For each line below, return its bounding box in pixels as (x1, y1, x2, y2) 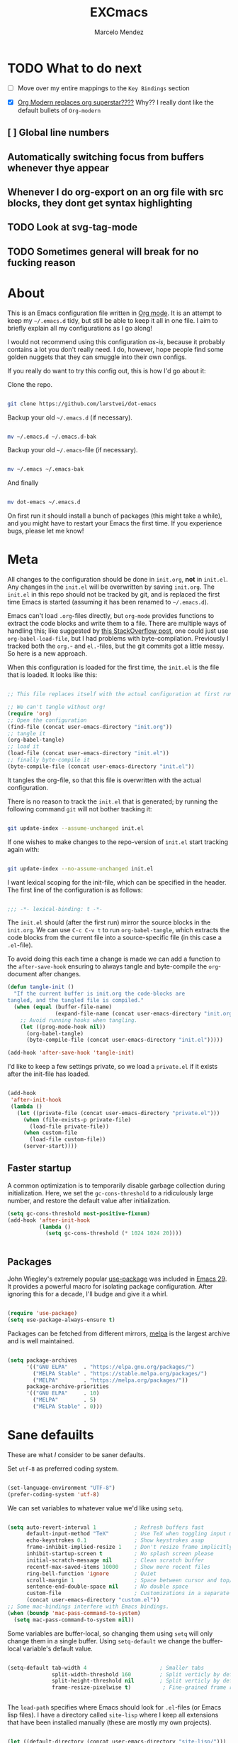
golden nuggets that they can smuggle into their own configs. (7, 353, 187, 361)
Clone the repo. (7, 380, 53, 388)
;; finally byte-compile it (7, 757, 91, 764)
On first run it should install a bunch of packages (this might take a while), (7, 511, 222, 520)
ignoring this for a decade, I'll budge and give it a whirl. (7, 1290, 169, 1299)
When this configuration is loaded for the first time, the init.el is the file (7, 663, 220, 672)
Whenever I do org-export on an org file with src (7, 186, 225, 198)
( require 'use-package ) (7, 1310, 78, 1317)
